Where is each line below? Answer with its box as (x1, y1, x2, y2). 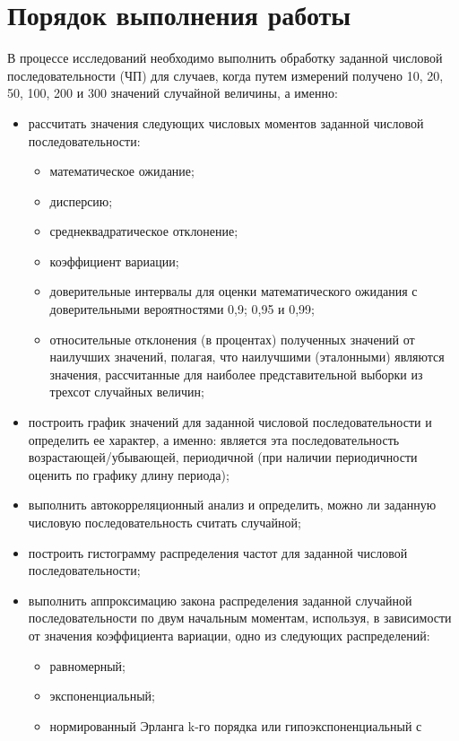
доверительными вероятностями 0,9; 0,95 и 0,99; (49, 300, 315, 318)
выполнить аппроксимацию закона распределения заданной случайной (28, 590, 412, 609)
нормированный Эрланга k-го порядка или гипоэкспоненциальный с (49, 716, 422, 735)
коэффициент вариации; (49, 251, 179, 270)
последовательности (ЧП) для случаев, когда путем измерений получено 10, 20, (7, 65, 444, 84)
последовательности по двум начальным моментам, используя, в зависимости (28, 608, 452, 627)
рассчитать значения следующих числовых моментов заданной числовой (28, 113, 424, 132)
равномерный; (49, 656, 126, 675)
